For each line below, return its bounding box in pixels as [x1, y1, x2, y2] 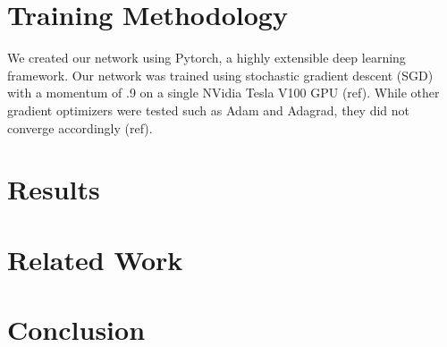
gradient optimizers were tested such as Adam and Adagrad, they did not [7, 100, 410, 119]
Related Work [7, 241, 183, 277]
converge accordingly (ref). [7, 118, 153, 137]
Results [7, 171, 100, 207]
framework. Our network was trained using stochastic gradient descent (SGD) [7, 65, 434, 84]
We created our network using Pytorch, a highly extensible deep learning [7, 48, 406, 67]
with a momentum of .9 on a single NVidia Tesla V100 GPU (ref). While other [7, 83, 440, 102]
